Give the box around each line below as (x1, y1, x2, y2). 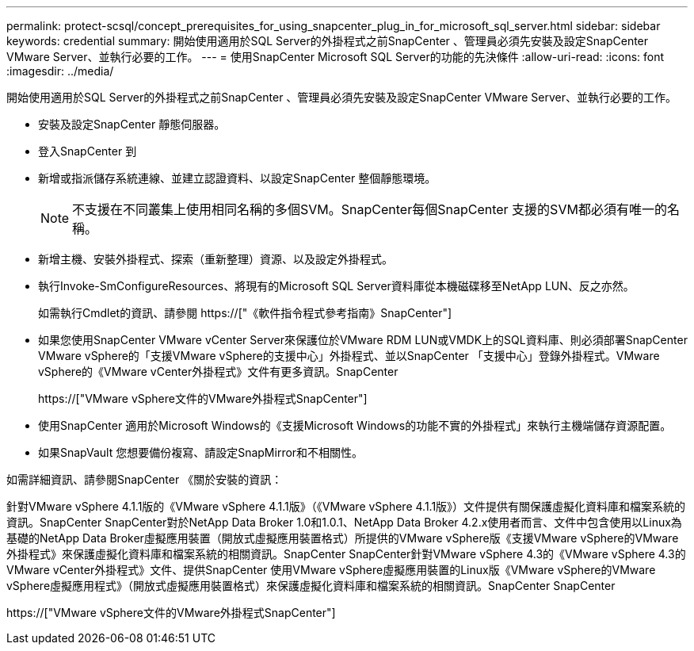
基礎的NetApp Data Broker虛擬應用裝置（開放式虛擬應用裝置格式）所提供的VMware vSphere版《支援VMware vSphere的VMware (6, 531, 679, 545)
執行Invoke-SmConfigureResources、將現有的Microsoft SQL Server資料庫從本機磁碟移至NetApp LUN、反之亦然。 (38, 279, 635, 293)
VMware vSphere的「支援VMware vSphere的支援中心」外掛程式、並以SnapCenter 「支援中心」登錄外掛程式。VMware (38, 349, 660, 362)
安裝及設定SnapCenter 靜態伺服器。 (38, 117, 226, 131)
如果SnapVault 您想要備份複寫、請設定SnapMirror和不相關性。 (38, 446, 364, 459)
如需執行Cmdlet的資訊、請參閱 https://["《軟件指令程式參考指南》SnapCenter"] (38, 306, 452, 320)
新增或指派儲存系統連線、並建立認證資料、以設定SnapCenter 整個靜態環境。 (38, 171, 437, 185)
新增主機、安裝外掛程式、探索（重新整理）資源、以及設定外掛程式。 (38, 252, 393, 266)
